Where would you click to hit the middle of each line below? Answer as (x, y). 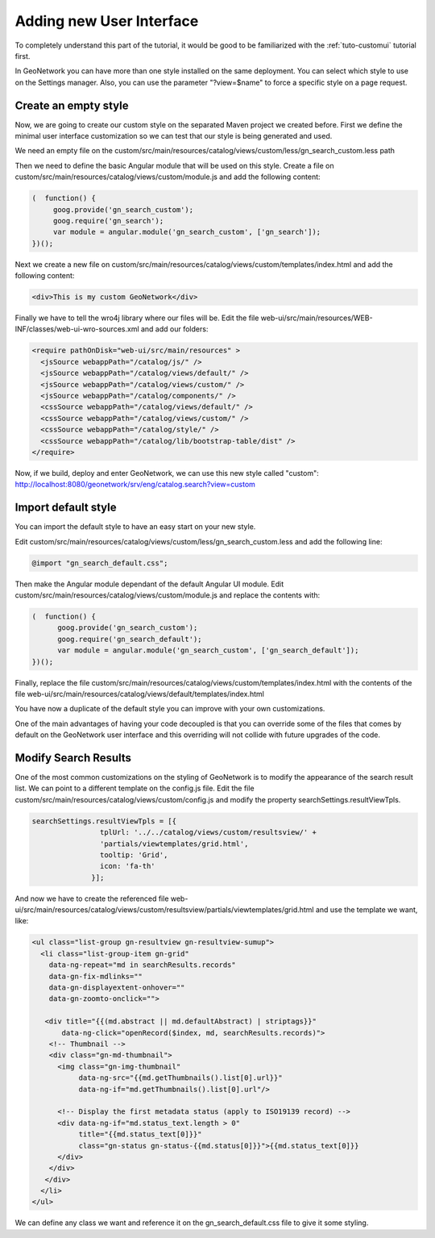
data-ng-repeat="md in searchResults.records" (143, 965)
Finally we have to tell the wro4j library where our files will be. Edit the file (137, 318)
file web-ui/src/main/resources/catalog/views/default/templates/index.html (140, 694)
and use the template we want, (367, 910)
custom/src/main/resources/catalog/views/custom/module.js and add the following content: (168, 177)
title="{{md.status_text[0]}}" (140, 1134)
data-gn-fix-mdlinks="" (95, 976)
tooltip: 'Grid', (134, 855)
